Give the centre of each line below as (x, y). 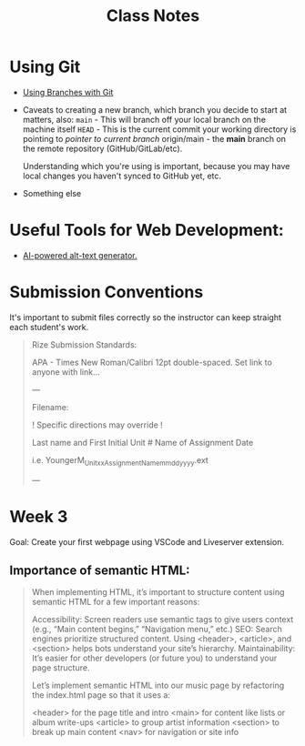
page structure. (61, 668)
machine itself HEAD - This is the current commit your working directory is (159, 129)
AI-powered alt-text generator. (80, 255)
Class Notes (153, 16)
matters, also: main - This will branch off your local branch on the (144, 119)
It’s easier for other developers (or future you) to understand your (154, 658)
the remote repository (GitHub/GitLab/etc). (102, 148)
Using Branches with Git (68, 92)
